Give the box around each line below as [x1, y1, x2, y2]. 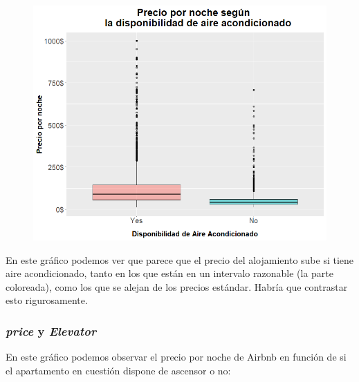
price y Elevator [6, 322, 97, 339]
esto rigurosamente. [6, 293, 88, 307]
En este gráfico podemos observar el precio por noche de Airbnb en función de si [6, 350, 347, 364]
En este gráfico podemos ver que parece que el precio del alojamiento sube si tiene [6, 252, 354, 267]
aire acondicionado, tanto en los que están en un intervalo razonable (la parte [6, 266, 333, 280]
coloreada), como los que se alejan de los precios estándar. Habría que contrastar [6, 279, 348, 294]
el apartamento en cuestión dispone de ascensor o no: [6, 363, 231, 377]
